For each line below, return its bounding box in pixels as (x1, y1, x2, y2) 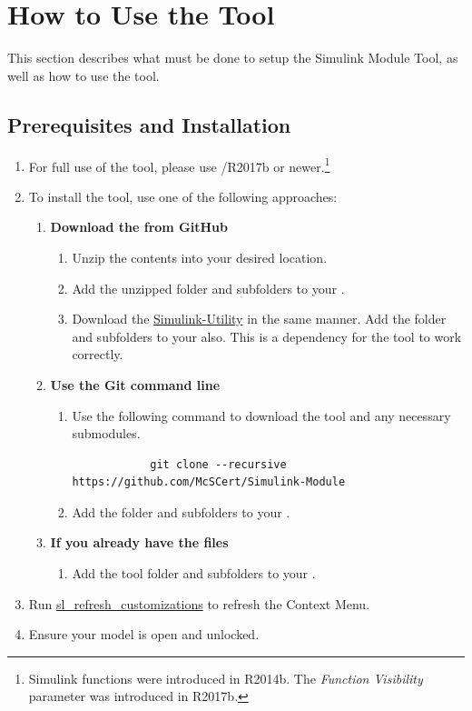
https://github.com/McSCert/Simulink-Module (72, 476, 346, 489)
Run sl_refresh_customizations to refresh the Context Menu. (28, 594, 370, 613)
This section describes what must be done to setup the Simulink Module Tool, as (7, 48, 458, 67)
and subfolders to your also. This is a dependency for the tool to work (72, 326, 462, 345)
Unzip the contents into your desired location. (72, 247, 328, 266)
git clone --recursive (150, 457, 287, 471)
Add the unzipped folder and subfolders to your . (72, 278, 345, 297)
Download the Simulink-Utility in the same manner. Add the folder (72, 309, 447, 328)
